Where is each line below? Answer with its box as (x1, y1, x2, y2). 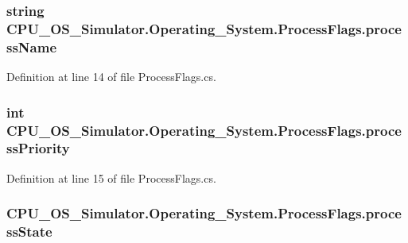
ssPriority (6, 138, 70, 158)
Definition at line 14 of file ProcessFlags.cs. (6, 68, 216, 85)
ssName (6, 37, 57, 56)
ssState (6, 222, 52, 241)
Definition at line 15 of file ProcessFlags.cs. (6, 169, 216, 186)
